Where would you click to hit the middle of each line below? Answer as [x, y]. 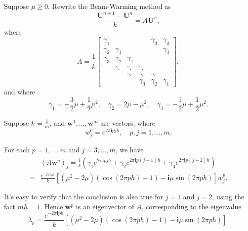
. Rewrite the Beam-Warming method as [109, 6]
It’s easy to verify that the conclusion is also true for [84, 197]
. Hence [52, 206]
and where [20, 92]
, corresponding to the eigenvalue [191, 206]
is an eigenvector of [105, 206]
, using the [228, 197]
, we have [129, 150]
